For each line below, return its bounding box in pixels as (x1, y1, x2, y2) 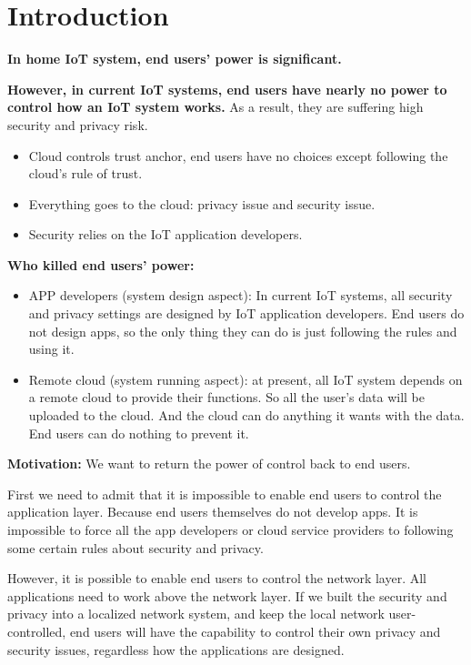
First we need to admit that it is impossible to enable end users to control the (7, 484, 442, 503)
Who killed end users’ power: (7, 255, 195, 274)
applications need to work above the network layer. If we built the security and (7, 586, 447, 605)
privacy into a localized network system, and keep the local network (7, 604, 385, 623)
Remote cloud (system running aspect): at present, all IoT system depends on (28, 369, 463, 388)
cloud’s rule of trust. (28, 164, 143, 183)
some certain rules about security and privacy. (7, 538, 264, 557)
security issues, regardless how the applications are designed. (7, 640, 345, 659)
